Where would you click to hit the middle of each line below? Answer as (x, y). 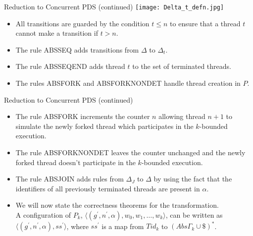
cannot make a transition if (57, 33)
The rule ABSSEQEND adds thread (70, 66)
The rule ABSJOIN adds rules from (70, 179)
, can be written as (194, 214)
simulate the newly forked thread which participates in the (104, 126)
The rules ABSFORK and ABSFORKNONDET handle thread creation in (128, 83)
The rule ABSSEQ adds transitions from (77, 49)
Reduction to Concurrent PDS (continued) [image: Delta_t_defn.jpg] (114, 6)
